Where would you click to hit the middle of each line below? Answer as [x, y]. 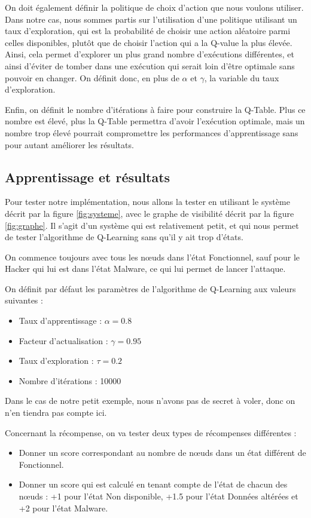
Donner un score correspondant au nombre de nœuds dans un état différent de [162, 453]
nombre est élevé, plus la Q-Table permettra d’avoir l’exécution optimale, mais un [155, 121]
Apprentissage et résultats [88, 177]
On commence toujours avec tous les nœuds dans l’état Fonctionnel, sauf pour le [153, 257]
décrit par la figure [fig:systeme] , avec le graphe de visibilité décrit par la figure [150, 213]
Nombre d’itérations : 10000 [70, 380]
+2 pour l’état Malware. [63, 508]
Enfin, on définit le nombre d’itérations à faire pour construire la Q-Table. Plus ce [155, 109]
